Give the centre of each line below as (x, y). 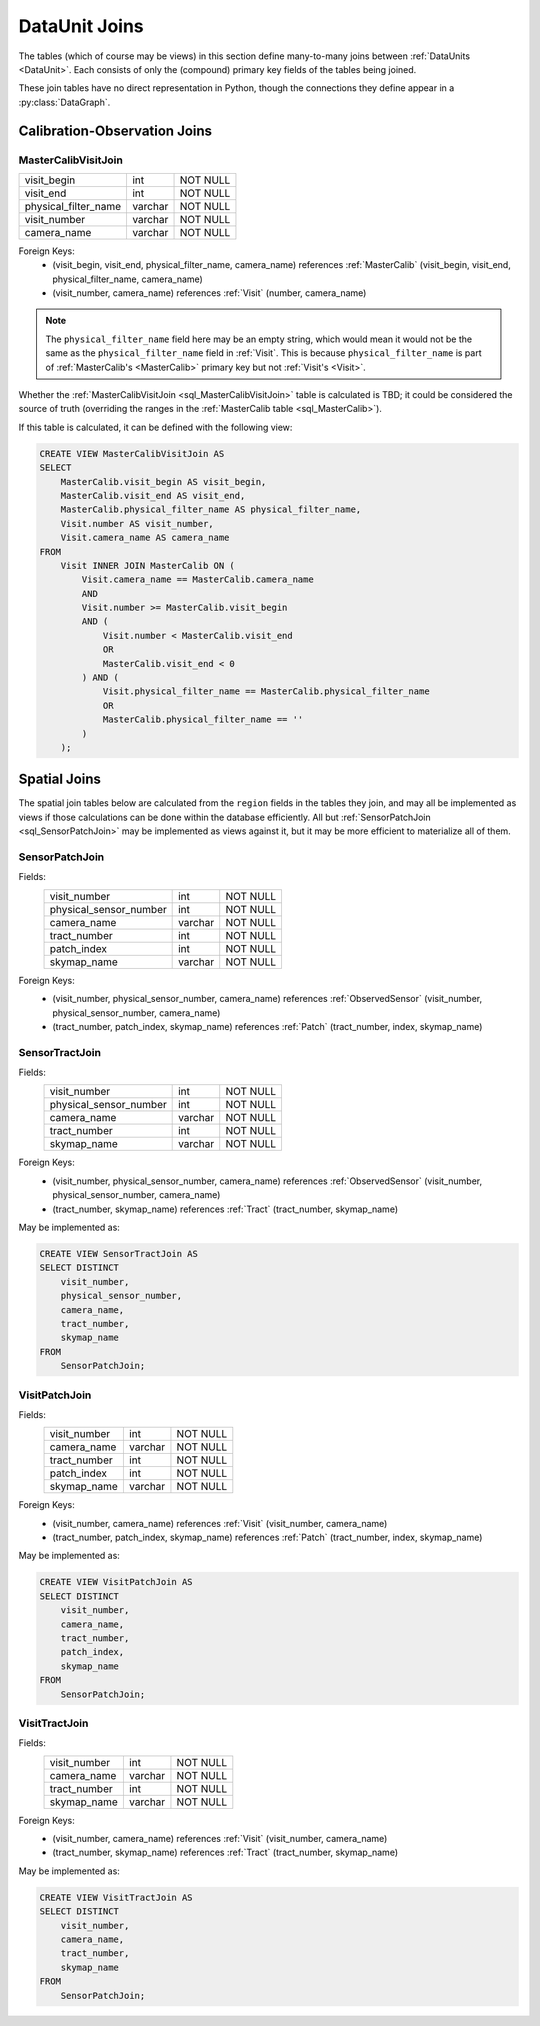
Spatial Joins (60, 779)
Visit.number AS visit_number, (137, 523)
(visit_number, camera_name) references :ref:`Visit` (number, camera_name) (209, 293)
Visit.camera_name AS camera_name (145, 538)
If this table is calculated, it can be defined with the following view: (155, 427)
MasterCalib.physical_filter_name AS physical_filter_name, (211, 509)
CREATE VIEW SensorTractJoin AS (119, 1254)
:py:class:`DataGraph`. (64, 102)
